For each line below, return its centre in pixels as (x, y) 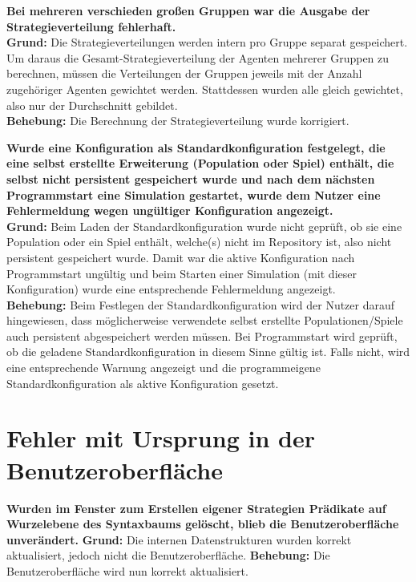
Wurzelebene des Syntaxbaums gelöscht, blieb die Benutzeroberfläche (203, 524)
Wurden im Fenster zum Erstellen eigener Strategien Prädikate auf (196, 508)
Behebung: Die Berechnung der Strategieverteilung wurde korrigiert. (178, 121)
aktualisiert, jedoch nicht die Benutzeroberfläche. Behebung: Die (168, 555)
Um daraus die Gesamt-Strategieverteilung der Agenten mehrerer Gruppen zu (198, 57)
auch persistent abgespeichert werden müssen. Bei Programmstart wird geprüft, (202, 335)
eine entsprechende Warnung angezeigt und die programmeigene (164, 368)
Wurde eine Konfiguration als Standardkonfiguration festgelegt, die (196, 147)
